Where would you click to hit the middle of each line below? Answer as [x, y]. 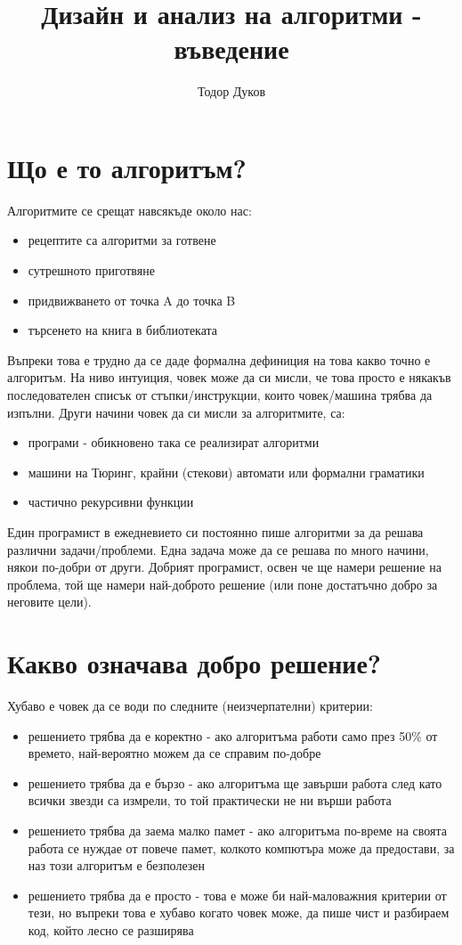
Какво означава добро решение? [195, 663]
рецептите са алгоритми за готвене [122, 240]
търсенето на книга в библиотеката [123, 330]
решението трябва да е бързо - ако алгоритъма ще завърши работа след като [235, 782]
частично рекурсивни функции [111, 502]
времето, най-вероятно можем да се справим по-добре [174, 753]
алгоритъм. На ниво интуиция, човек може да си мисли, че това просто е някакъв [229, 377]
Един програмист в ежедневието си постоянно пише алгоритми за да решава [215, 531]
